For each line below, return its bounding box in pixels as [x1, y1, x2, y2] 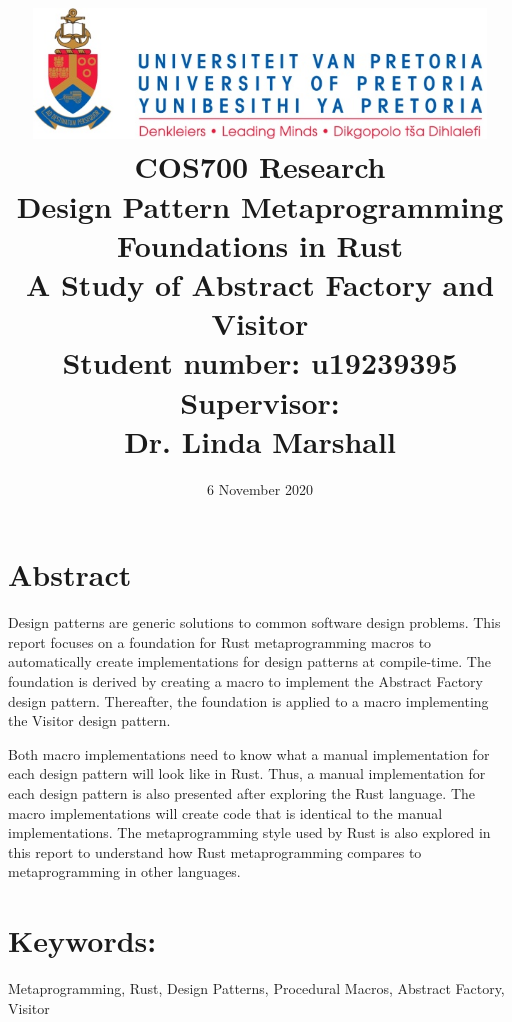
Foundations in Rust [117, 224, 403, 265]
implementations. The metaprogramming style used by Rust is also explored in [8, 822, 491, 843]
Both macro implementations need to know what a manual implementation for [8, 743, 490, 764]
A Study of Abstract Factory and [25, 264, 495, 305]
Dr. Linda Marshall [124, 420, 396, 461]
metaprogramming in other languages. [8, 861, 241, 882]
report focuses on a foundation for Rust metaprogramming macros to [8, 631, 432, 652]
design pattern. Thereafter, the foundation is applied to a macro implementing [8, 690, 489, 711]
